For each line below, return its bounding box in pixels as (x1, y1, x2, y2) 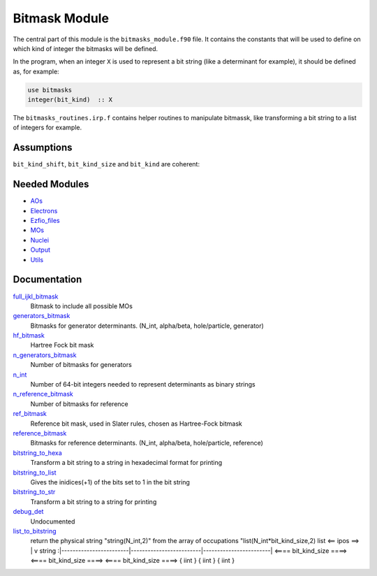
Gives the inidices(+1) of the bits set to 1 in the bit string (30, 477, 190, 486)
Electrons (30, 206, 58, 215)
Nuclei (30, 236, 49, 244)
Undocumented (30, 517, 75, 526)
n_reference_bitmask (13, 390, 73, 398)
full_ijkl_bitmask (13, 292, 59, 301)
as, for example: (13, 67, 59, 75)
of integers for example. (13, 123, 82, 132)
